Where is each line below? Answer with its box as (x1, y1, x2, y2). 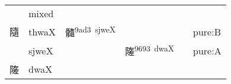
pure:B (193, 24, 221, 38)
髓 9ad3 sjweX (65, 24, 116, 40)
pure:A (193, 43, 221, 57)
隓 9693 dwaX (125, 43, 175, 59)
